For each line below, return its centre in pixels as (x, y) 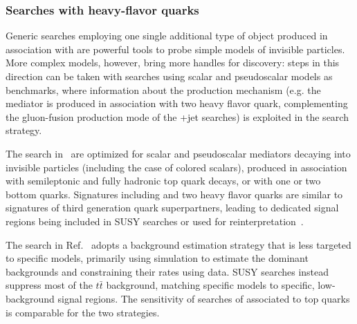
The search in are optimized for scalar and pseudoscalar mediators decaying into (178, 153)
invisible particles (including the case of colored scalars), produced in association (176, 167)
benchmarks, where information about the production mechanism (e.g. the (163, 89)
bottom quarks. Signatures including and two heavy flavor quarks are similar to (174, 194)
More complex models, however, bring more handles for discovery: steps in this (173, 63)
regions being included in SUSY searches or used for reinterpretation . (155, 221)
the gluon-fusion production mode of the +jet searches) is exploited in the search (177, 116)
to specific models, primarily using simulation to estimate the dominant (157, 258)
